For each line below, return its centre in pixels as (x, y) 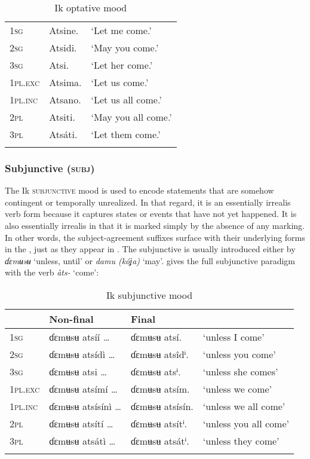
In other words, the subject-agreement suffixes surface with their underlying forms (155, 237)
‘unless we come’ (237, 388)
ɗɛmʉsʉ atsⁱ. (156, 371)
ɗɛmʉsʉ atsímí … (83, 388)
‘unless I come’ (234, 336)
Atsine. (64, 30)
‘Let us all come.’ (126, 100)
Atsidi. (63, 48)
